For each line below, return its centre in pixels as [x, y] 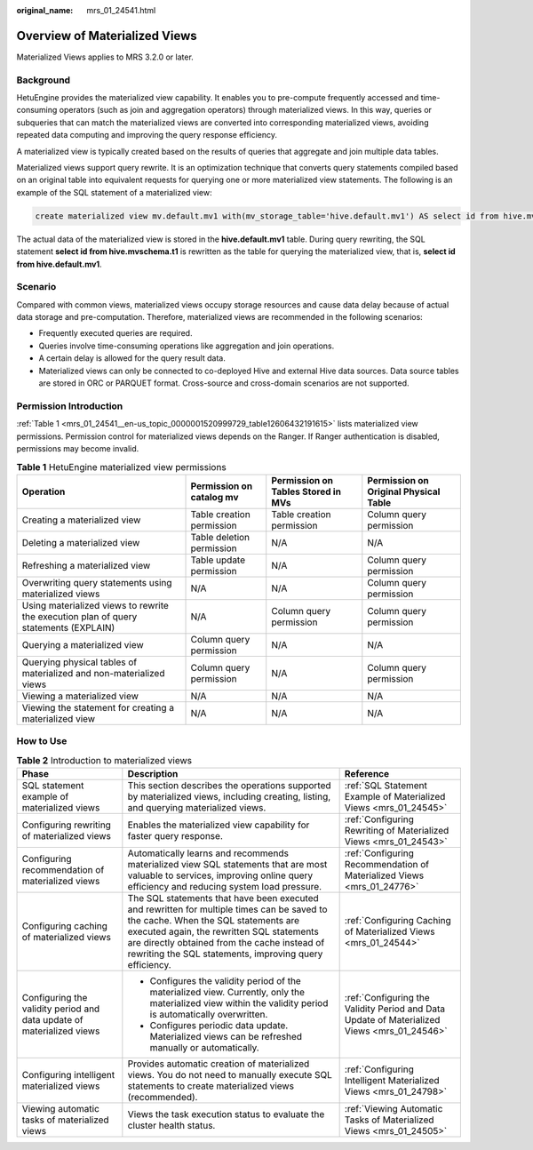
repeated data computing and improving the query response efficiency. [147, 135]
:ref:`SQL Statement [386, 785]
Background [44, 80]
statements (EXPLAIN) [68, 627]
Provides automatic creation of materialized [219, 1064]
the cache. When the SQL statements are [214, 920]
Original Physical [404, 491]
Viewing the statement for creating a [98, 707]
